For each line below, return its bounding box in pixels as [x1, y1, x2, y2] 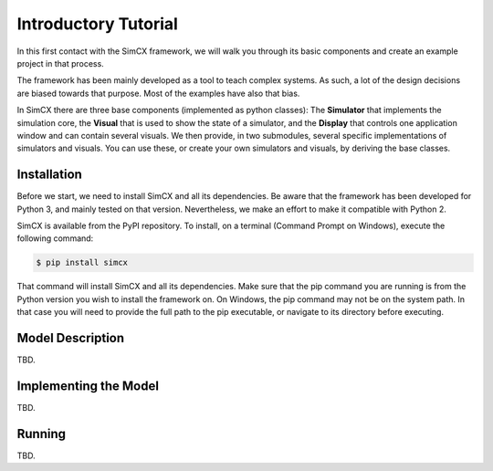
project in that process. [16, 58, 104, 68]
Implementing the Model [16, 378, 160, 393]
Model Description [16, 330, 125, 346]
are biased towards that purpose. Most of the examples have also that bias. [16, 88, 300, 99]
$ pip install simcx [36, 257, 128, 268]
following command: [16, 233, 94, 244]
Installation [16, 167, 82, 183]
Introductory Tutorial [16, 14, 178, 34]
